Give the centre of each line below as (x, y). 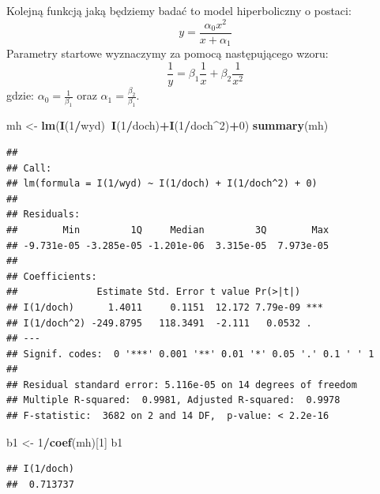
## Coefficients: (52, 276)
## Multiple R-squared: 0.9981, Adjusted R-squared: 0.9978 (173, 400)
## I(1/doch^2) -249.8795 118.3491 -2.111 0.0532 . (159, 323)
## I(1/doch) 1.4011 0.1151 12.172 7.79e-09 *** (165, 307)
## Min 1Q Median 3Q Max (168, 230)
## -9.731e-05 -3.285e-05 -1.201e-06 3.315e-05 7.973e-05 (168, 245)
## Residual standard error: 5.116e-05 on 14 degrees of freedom (182, 385)
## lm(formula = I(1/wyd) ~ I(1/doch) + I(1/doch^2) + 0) (162, 184)
